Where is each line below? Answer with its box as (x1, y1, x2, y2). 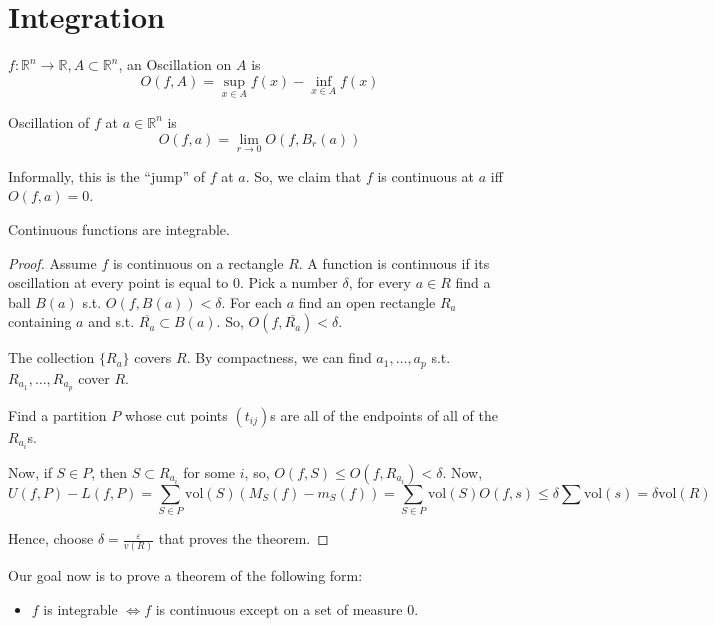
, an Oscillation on (118, 54, 232, 75)
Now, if (8, 461, 52, 482)
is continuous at (377, 165, 475, 186)
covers (134, 347, 172, 368)
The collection (8, 347, 95, 368)
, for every (348, 272, 412, 293)
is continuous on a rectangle (112, 252, 284, 273)
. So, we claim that (245, 165, 362, 186)
